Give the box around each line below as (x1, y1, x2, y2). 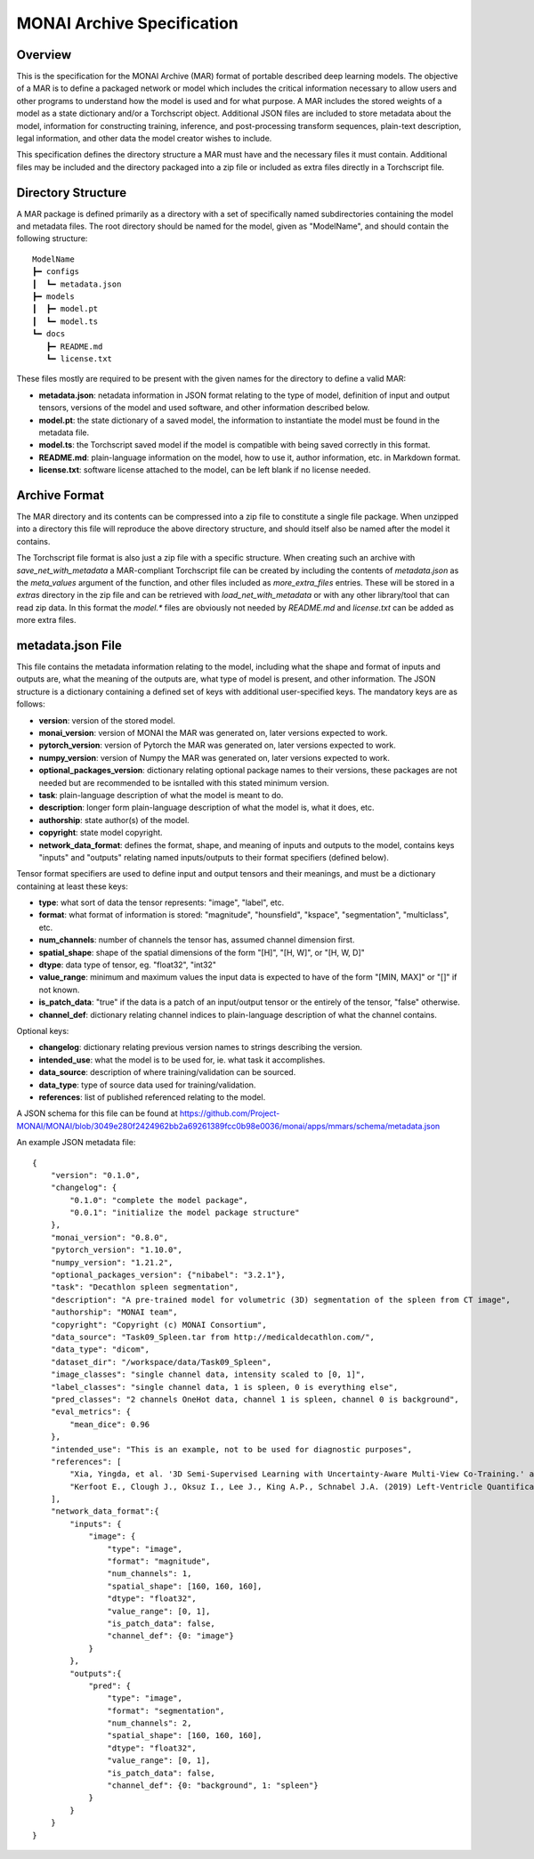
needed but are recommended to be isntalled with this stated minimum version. (38, 777, 329, 788)
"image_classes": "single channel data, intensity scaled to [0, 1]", (50, 1370, 366, 1379)
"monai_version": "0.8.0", (50, 1233, 169, 1242)
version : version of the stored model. (38, 715, 175, 725)
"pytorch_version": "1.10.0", (50, 1245, 182, 1255)
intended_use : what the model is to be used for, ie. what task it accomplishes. (38, 1055, 326, 1065)
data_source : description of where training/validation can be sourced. (38, 1067, 296, 1078)
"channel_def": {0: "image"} (107, 1631, 235, 1641)
